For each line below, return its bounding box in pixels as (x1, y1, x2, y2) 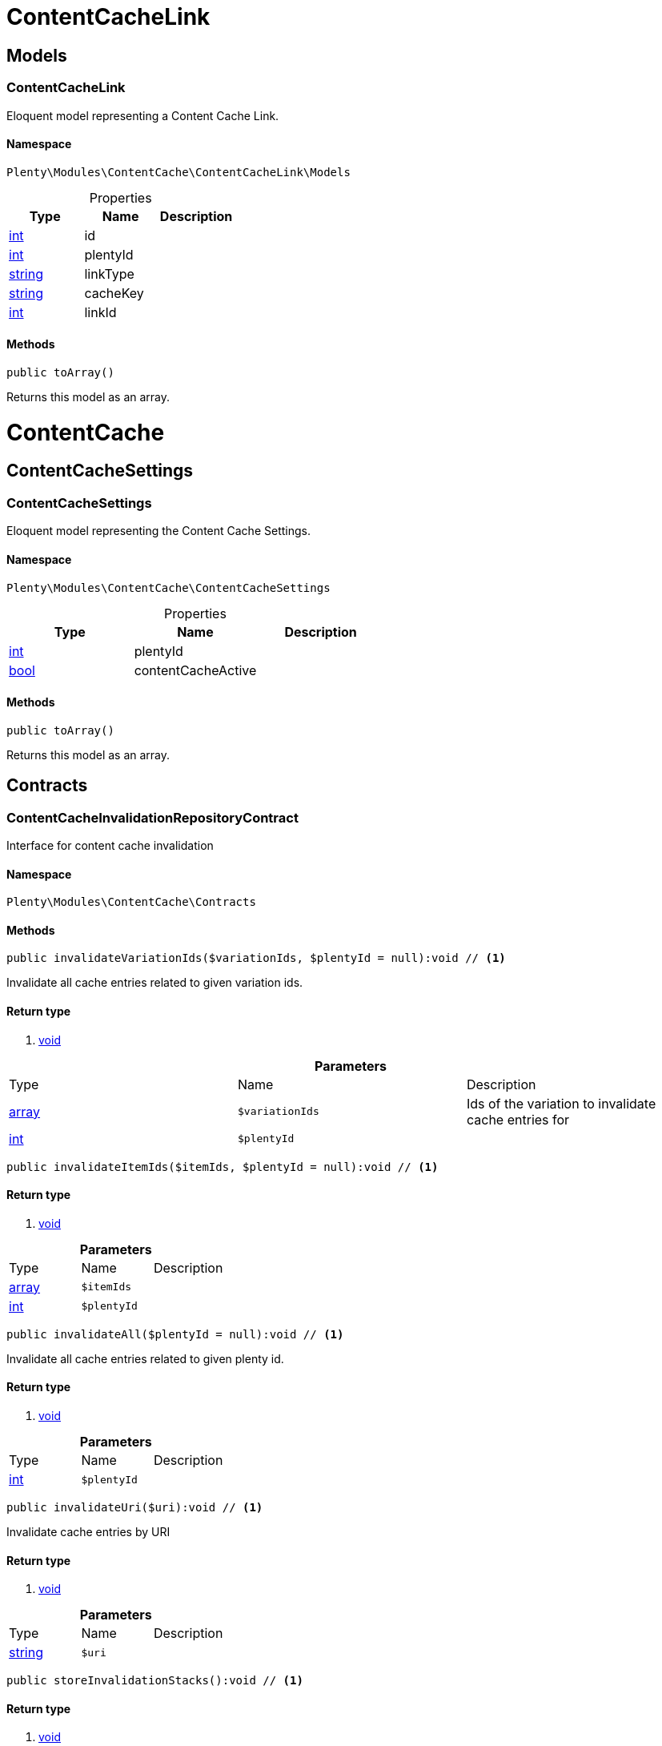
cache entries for (466, 1111, 570, 1128)
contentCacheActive (134, 662, 257, 678)
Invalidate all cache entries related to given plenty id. (6, 1351, 284, 1366)
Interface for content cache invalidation (6, 838, 214, 852)
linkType (84, 265, 134, 282)
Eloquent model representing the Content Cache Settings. (6, 524, 311, 538)
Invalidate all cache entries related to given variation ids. (6, 976, 303, 990)
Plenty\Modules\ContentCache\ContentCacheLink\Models (6, 165, 351, 179)
